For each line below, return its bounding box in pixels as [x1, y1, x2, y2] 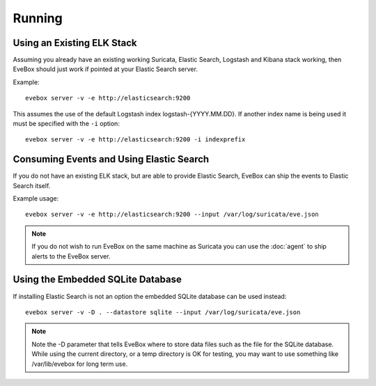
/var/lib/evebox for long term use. [31, 360, 128, 368]
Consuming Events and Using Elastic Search [13, 153, 210, 165]
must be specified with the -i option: [13, 119, 120, 128]
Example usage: [13, 194, 59, 203]
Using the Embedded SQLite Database [13, 274, 182, 286]
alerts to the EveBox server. [31, 252, 111, 261]
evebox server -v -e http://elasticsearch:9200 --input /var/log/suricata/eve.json [25, 210, 320, 219]
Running [13, 10, 63, 26]
